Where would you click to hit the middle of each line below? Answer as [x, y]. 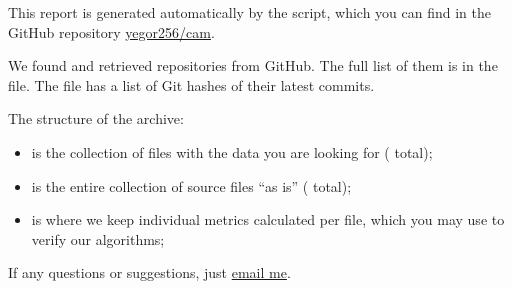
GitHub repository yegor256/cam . [111, 31]
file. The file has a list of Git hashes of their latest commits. [191, 84]
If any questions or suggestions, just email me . [149, 272]
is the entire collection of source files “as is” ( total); [191, 185]
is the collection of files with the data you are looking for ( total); [232, 151]
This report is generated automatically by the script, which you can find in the [250, 12]
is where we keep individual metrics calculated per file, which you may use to [268, 219]
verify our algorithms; [98, 238]
